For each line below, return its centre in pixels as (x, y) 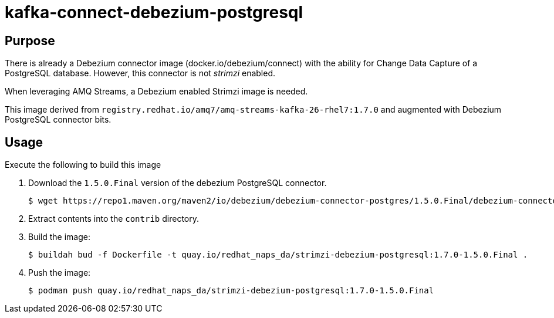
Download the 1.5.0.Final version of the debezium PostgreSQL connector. (178, 183)
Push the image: (60, 273)
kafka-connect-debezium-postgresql (154, 12)
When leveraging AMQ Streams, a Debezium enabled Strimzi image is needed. (156, 92)
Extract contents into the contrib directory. (114, 219)
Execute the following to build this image (83, 165)
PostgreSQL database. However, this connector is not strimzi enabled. (140, 73)
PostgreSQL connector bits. (58, 120)
